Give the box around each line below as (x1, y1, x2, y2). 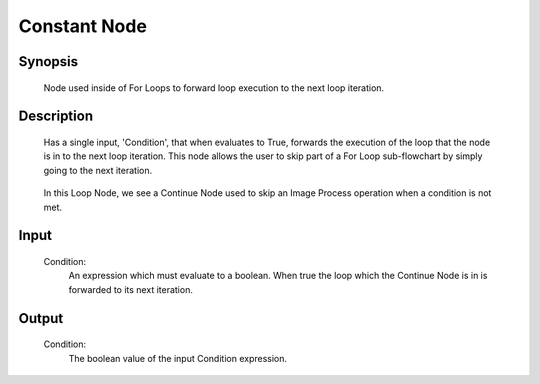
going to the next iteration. (43, 164, 153, 176)
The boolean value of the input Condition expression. (68, 352, 288, 364)
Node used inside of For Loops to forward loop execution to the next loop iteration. (43, 81, 385, 94)
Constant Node (18, 15, 147, 37)
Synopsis (18, 53, 79, 70)
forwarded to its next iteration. (68, 283, 194, 295)
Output (18, 310, 64, 327)
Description (18, 108, 94, 125)
